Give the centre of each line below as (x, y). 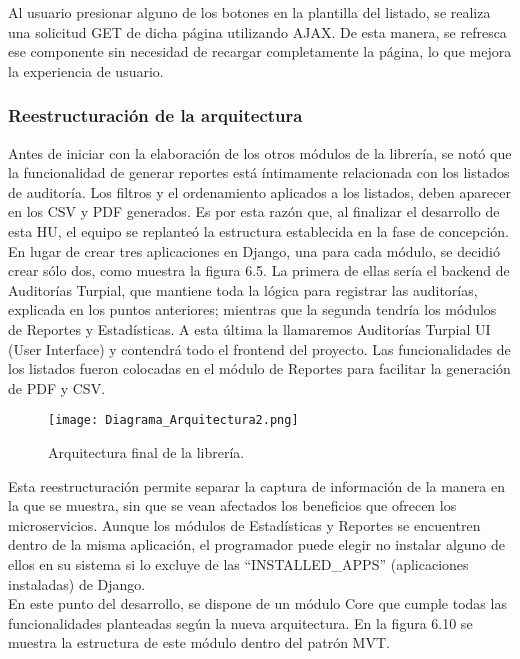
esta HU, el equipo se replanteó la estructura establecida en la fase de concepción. (258, 230)
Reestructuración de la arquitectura (155, 115)
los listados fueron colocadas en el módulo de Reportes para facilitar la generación (259, 368)
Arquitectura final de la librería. (146, 451)
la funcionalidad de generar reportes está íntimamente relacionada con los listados (259, 172)
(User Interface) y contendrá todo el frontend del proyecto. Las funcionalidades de (259, 348)
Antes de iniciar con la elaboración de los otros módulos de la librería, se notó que (260, 152)
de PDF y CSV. (57, 387)
